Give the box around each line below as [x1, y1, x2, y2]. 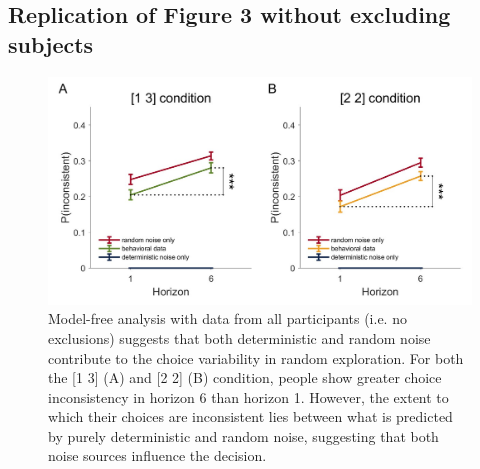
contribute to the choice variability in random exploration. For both [48, 347, 464, 368]
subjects [8, 28, 94, 59]
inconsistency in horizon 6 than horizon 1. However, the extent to [48, 386, 449, 407]
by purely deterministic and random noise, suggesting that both [48, 425, 439, 446]
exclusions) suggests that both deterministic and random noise [48, 327, 431, 348]
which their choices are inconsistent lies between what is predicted [48, 406, 453, 427]
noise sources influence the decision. [48, 445, 267, 466]
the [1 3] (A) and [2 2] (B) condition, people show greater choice [48, 367, 442, 388]
